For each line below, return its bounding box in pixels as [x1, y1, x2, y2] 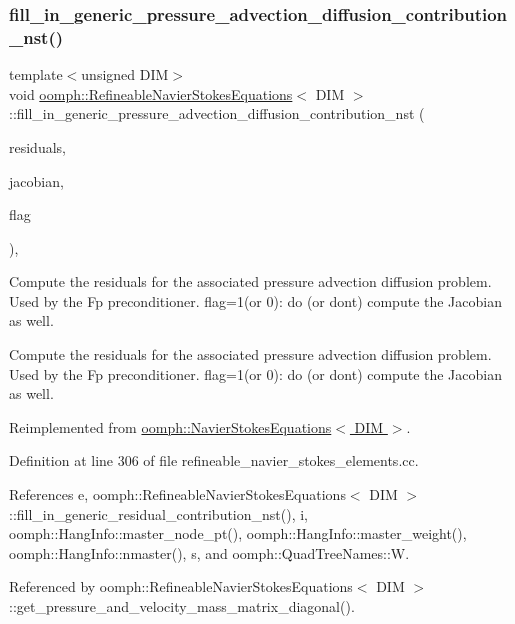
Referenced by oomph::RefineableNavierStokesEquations [9, 576, 353, 597]
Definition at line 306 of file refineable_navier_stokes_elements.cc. [9, 450, 419, 471]
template [9, 64, 63, 85]
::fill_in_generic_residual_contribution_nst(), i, [9, 503, 309, 524]
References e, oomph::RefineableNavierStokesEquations [9, 484, 346, 505]
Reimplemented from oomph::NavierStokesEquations [9, 416, 332, 437]
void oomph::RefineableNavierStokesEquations [9, 83, 293, 104]
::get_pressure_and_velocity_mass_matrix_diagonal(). [9, 596, 355, 617]
